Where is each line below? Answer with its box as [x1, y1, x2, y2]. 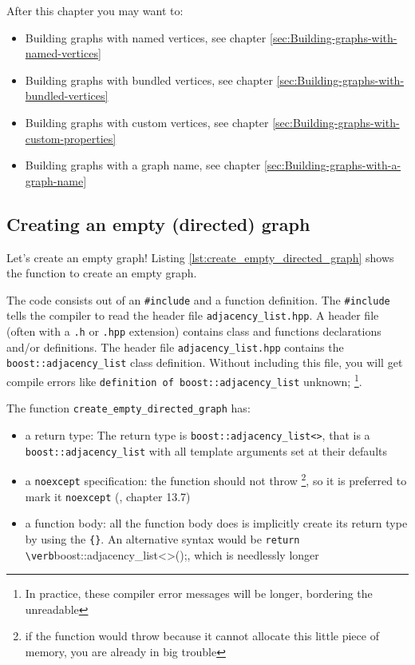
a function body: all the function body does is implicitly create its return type [25, 515, 408, 532]
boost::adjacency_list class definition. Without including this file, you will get [6, 354, 403, 371]
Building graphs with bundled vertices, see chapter [25, 71, 273, 88]
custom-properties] [25, 129, 117, 146]
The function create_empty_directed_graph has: [6, 400, 251, 416]
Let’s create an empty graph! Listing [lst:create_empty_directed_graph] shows [6, 249, 394, 265]
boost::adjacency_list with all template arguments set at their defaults [25, 442, 387, 459]
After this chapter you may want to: [6, 2, 184, 18]
